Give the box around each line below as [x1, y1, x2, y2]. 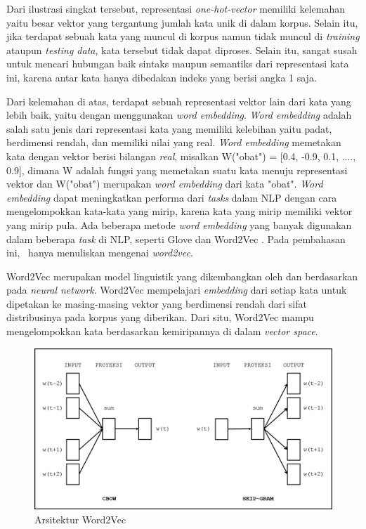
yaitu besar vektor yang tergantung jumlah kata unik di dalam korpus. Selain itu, [6, 15, 358, 30]
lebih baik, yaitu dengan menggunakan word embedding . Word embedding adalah [6, 107, 352, 122]
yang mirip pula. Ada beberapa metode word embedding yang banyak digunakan [6, 217, 352, 232]
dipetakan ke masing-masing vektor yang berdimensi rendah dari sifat [6, 296, 307, 311]
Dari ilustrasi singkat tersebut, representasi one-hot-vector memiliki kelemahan [6, 1, 345, 15]
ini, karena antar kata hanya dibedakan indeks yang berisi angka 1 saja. [6, 70, 317, 84]
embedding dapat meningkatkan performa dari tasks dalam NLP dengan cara [6, 190, 337, 204]
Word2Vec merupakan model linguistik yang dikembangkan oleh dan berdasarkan [6, 268, 358, 283]
